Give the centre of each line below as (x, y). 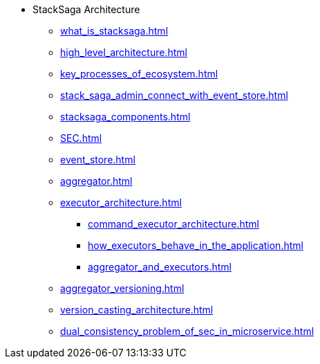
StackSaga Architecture (86, 9)
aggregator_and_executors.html (160, 267)
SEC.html (81, 138)
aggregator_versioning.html (122, 288)
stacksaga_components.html (125, 117)
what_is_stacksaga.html (114, 31)
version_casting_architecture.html (137, 310)
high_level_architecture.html (124, 52)
